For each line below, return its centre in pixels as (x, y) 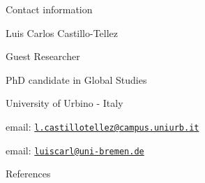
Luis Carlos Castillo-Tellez (62, 32)
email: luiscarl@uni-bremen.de (75, 150)
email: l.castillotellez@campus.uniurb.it (102, 126)
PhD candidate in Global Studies (76, 79)
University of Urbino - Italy (64, 103)
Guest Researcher (43, 56)
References (28, 174)
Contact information (49, 9)
